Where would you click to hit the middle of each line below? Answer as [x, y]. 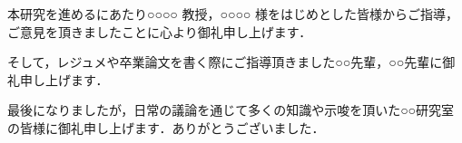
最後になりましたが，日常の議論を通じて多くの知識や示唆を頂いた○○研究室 [231, 110]
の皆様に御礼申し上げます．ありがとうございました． [166, 127]
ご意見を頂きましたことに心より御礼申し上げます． [160, 31]
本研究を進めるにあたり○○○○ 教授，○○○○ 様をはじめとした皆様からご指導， [233, 14]
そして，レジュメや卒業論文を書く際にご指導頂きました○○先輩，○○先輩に [225, 62]
